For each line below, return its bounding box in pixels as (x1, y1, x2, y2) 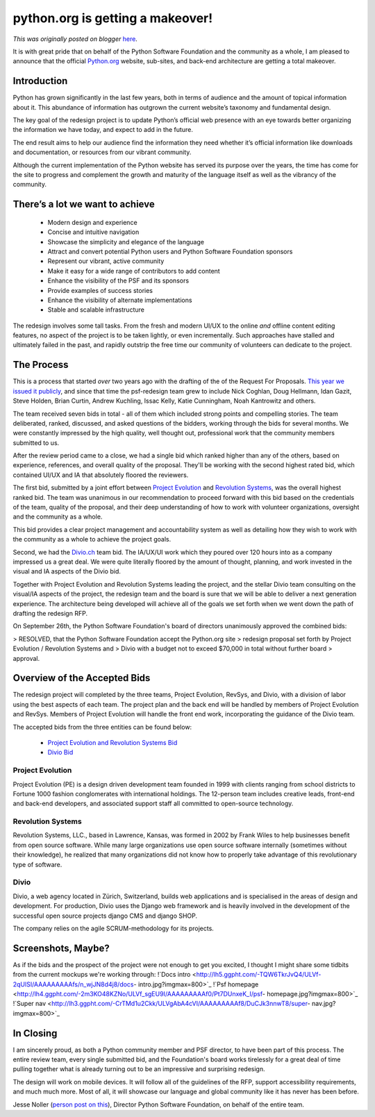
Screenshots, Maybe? (12, 942, 110, 954)
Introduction (12, 75, 68, 87)
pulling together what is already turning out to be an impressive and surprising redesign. (12, 1065, 265, 1073)
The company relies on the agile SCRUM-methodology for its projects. (12, 924, 215, 932)
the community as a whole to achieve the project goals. (12, 535, 172, 544)
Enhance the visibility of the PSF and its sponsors (47, 276, 190, 285)
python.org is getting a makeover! (12, 10, 213, 26)
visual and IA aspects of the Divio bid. (12, 567, 121, 576)
